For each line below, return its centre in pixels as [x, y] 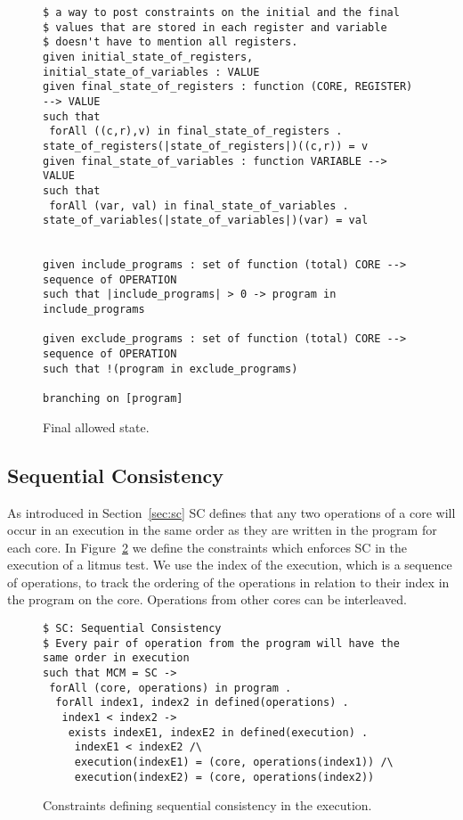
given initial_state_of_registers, [148, 57]
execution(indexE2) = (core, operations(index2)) [224, 777]
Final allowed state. [96, 426]
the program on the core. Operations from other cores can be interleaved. [207, 599]
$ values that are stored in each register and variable [215, 27]
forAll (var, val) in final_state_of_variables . [199, 205]
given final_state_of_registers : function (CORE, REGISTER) [228, 87]
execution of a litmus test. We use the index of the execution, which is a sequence [230, 565]
